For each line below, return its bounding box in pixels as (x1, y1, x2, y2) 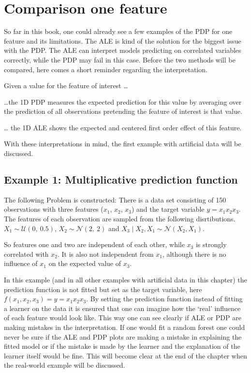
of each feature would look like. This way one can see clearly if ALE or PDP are (4, 312, 241, 323)
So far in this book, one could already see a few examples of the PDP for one (4, 26, 233, 36)
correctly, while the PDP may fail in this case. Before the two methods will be (4, 54, 236, 64)
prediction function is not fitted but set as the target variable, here (4, 284, 202, 294)
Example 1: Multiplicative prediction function (4, 172, 238, 187)
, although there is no (162, 249, 226, 259)
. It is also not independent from (58, 249, 154, 259)
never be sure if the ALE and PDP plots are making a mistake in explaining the (4, 331, 242, 342)
